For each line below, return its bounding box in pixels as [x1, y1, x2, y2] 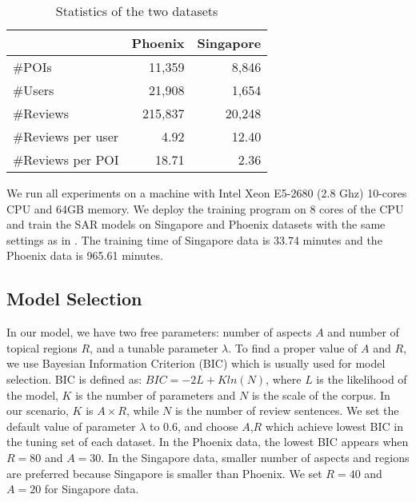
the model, [6, 386, 58, 403]
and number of [327, 324, 399, 341]
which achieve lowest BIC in [265, 417, 403, 434]
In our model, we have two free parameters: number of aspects [6, 324, 312, 341]
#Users [13, 81, 54, 99]
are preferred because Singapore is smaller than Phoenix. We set [6, 464, 322, 481]
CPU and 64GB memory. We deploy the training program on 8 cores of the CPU [6, 200, 404, 217]
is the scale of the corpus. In [251, 386, 390, 403]
